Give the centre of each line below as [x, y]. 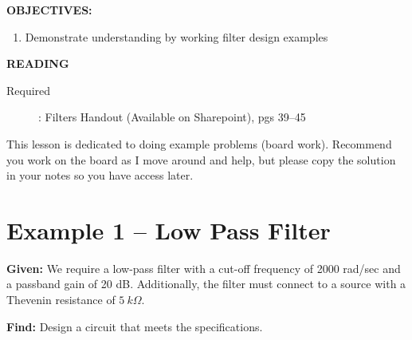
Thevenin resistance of [61, 300]
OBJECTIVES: [49, 10]
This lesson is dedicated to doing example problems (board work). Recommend [199, 143]
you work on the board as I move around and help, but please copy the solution [201, 159]
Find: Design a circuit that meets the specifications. [135, 326]
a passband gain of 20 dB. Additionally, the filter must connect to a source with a [206, 284]
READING [38, 63]
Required [29, 90]
